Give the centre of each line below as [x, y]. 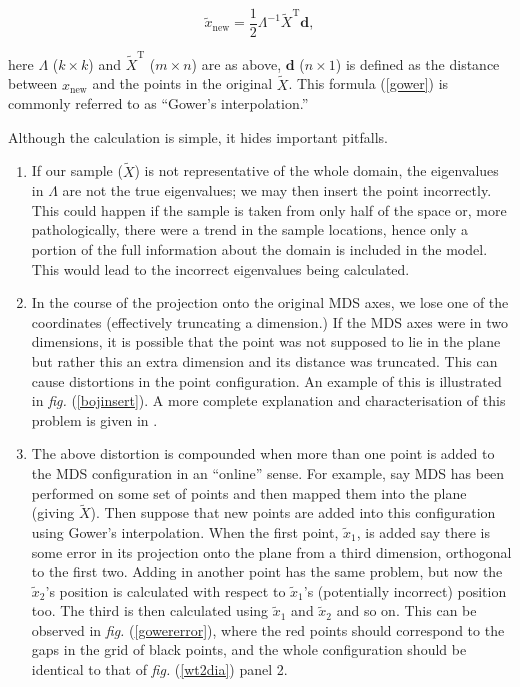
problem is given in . [94, 419]
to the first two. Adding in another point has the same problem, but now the [267, 571]
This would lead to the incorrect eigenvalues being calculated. [220, 268]
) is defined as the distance [417, 63]
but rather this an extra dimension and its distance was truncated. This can [264, 360]
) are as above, [236, 63]
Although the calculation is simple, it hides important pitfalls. [198, 136]
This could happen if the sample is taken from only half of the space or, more [269, 209]
